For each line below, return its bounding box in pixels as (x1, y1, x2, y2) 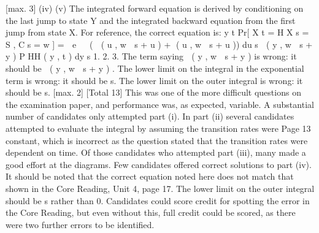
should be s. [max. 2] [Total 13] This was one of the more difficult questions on (6, 86, 301, 99)
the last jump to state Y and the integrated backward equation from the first (6, 13, 296, 26)
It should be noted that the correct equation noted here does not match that (6, 170, 294, 183)
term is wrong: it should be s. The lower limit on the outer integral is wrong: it (6, 74, 303, 86)
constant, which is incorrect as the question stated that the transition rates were (6, 134, 308, 147)
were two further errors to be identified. (6, 218, 155, 231)
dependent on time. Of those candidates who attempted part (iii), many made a (6, 146, 306, 159)
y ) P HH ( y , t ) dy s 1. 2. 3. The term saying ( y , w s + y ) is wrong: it (6, 50, 297, 63)
